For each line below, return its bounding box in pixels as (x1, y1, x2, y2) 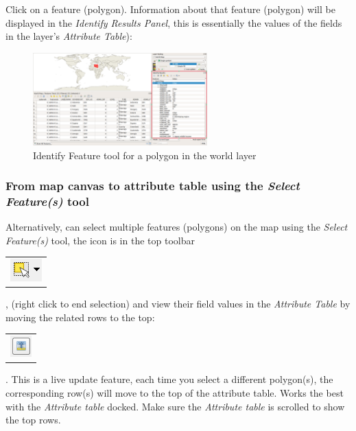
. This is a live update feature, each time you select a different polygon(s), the (5, 372, 333, 386)
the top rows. (5, 412, 61, 427)
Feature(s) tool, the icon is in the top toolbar (5, 233, 195, 247)
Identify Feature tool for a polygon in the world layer (33, 148, 257, 162)
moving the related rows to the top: (5, 310, 155, 324)
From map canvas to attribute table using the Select (5, 177, 300, 194)
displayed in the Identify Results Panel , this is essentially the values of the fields (5, 15, 342, 30)
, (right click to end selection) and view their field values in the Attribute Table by (5, 296, 351, 311)
